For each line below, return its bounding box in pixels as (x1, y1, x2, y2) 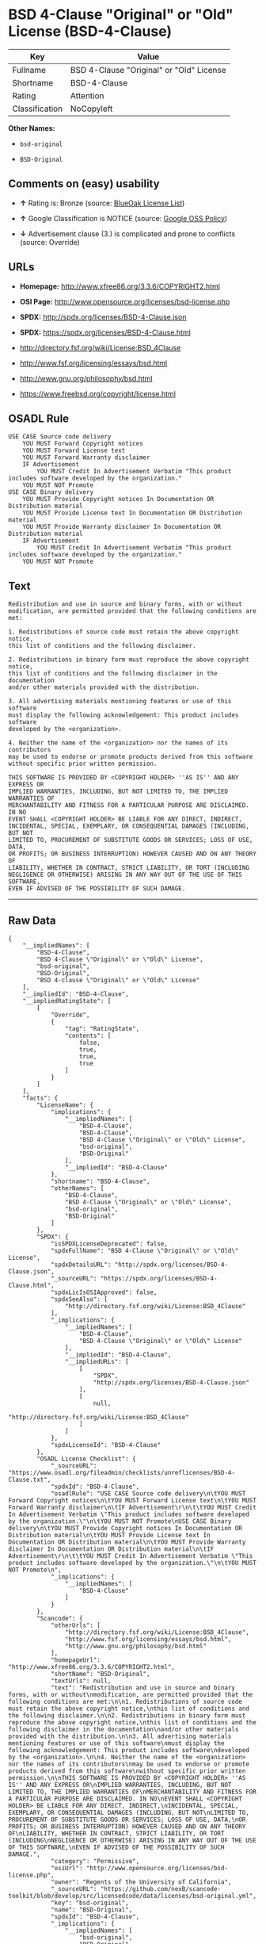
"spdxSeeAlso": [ (50, 1295, 108, 1303)
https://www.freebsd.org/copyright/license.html (19, 388, 177, 398)
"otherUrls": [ (50, 1621, 101, 1629)
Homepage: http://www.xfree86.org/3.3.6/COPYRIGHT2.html (19, 281, 220, 291)
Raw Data (8, 913, 57, 927)
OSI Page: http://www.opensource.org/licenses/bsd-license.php (19, 297, 230, 306)
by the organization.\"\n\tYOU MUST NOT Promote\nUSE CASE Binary (8, 1517, 232, 1525)
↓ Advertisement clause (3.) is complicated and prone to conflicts (19, 228, 236, 239)
